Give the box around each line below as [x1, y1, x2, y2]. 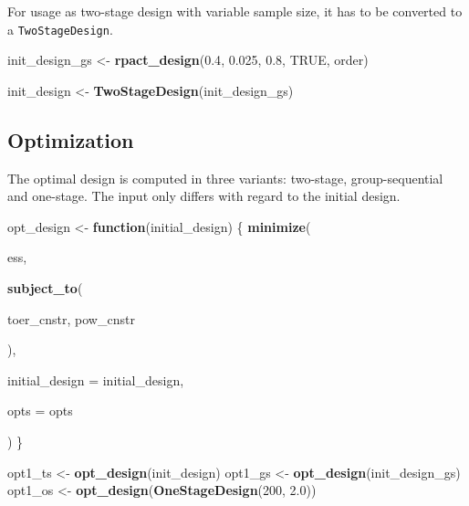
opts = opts [7, 401, 73, 420]
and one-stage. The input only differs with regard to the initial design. [7, 186, 401, 206]
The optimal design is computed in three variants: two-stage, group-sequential [7, 168, 443, 187]
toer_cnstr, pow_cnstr [7, 309, 135, 328]
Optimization [7, 125, 134, 153]
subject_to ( [7, 279, 83, 298]
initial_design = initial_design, [7, 370, 184, 389]
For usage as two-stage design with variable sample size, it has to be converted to [7, 2, 463, 20]
